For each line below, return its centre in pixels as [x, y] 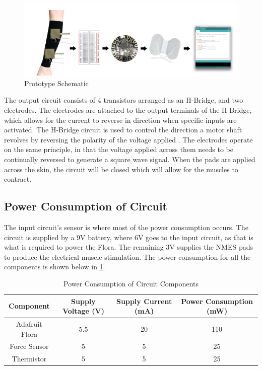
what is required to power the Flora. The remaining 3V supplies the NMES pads [129, 247]
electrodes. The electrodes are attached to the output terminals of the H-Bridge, [128, 109]
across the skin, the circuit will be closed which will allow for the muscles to [121, 169]
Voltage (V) [83, 311]
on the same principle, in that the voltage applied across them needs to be [119, 149]
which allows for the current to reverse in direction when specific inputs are [120, 120]
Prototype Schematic [56, 83]
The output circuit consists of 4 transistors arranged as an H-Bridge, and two [124, 100]
